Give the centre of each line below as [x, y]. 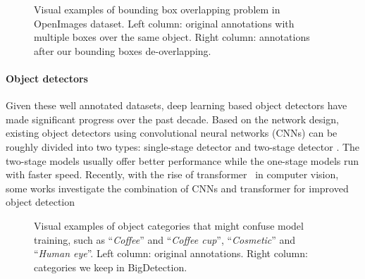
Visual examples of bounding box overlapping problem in [157, 9]
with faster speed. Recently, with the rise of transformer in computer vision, [172, 174]
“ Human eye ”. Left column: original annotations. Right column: [171, 253]
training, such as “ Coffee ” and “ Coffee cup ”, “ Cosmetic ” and [165, 239]
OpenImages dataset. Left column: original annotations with [164, 23]
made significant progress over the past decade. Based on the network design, [172, 119]
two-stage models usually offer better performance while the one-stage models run [182, 160]
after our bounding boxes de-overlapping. [123, 50]
